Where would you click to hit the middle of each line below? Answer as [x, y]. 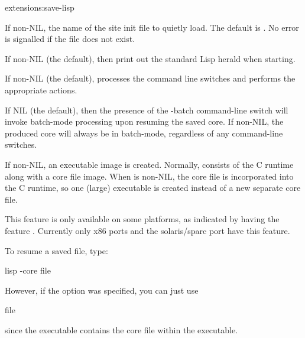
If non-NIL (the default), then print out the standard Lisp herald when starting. [150, 58]
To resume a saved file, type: [56, 250]
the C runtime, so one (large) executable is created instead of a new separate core [153, 188]
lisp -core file [28, 270]
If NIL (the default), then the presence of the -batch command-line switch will [147, 110]
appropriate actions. [41, 90]
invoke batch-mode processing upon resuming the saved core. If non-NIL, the [144, 121]
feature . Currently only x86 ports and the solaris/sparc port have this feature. [147, 230]
